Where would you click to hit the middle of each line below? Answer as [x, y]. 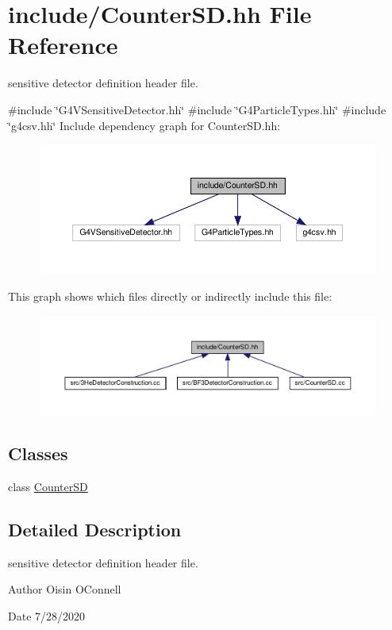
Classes [38, 453]
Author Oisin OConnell [65, 589]
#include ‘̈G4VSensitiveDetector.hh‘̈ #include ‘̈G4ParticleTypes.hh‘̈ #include [197, 109]
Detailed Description [95, 529]
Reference [63, 45]
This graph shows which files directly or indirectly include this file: [170, 296]
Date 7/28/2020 [47, 615]
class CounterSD [48, 486]
